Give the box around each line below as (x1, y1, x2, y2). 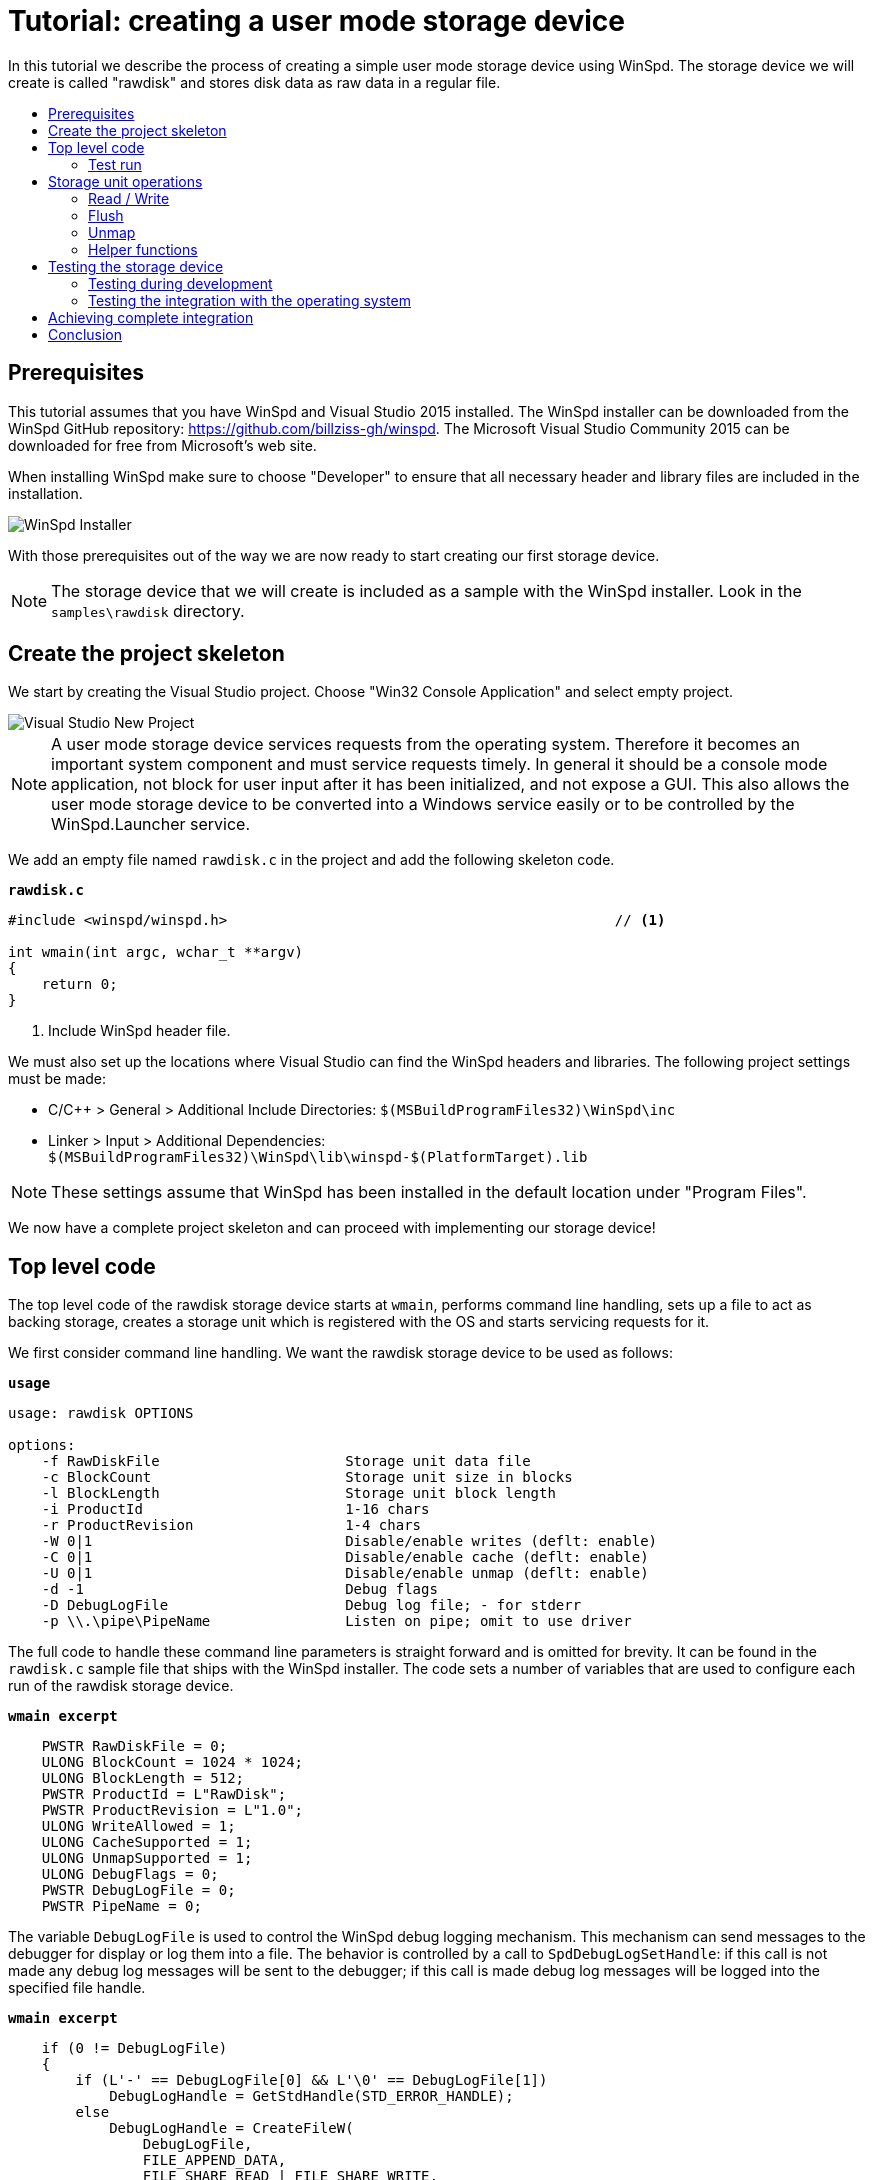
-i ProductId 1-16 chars (41, 1501, 430, 1518)
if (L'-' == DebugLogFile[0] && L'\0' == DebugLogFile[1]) (75, 2072, 548, 2089)
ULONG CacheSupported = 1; (41, 1834, 253, 1851)
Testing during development (88, 274, 273, 292)
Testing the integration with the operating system (88, 291, 411, 309)
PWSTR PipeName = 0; (41, 1898, 202, 1915)
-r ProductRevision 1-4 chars (41, 1517, 422, 1534)
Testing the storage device (48, 257, 224, 275)
